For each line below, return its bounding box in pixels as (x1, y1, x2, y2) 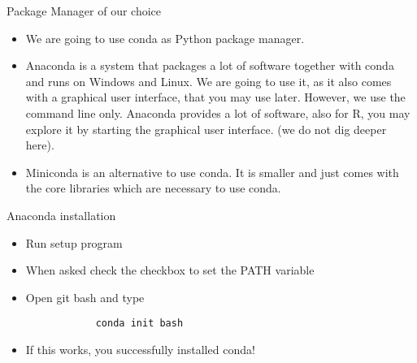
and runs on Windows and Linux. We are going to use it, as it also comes (25, 72, 392, 89)
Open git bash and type (25, 288, 145, 305)
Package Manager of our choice (7, 2, 162, 19)
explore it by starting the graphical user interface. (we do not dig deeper (25, 120, 387, 137)
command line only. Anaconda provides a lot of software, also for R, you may (25, 104, 410, 121)
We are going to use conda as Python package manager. (25, 29, 305, 46)
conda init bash (95, 318, 184, 330)
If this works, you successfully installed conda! (25, 340, 255, 357)
